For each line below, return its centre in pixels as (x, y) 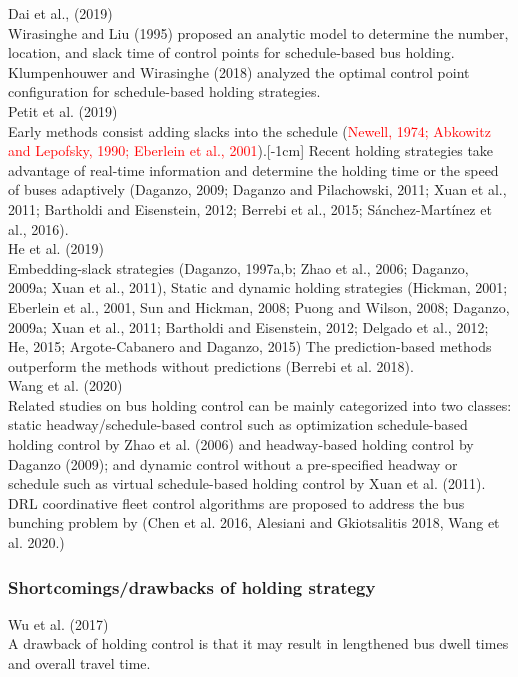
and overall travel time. (79, 663)
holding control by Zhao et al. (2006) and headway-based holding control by (241, 444)
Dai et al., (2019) (60, 13)
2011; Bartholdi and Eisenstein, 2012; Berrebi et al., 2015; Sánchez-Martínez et (250, 208)
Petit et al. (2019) (63, 110)
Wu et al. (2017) (58, 623)
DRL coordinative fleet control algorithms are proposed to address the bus (236, 502)
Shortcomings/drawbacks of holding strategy (192, 586)
